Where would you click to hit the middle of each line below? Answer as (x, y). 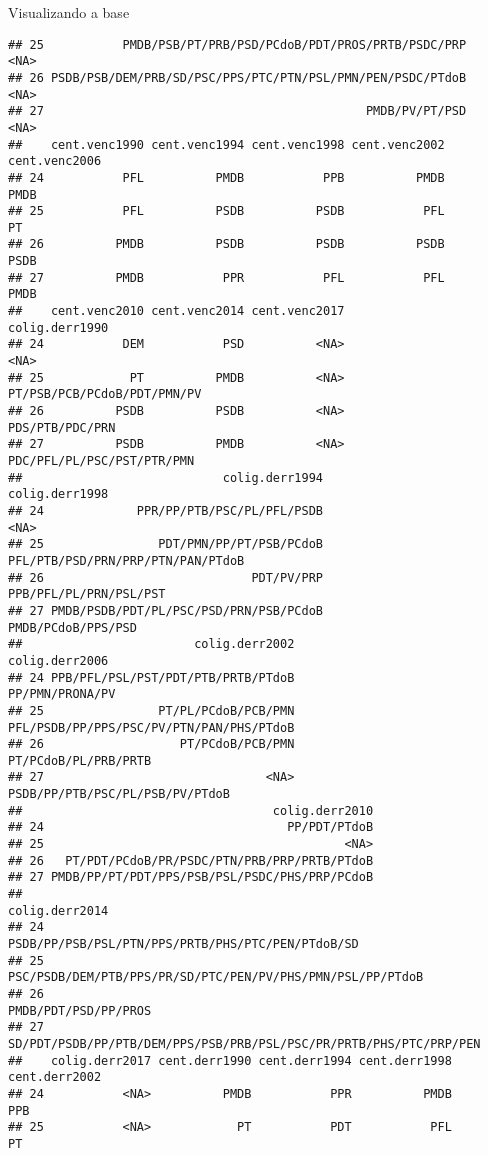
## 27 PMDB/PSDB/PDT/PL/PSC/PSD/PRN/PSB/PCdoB (165, 610)
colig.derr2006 (58, 660)
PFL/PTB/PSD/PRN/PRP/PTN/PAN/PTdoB (126, 560)
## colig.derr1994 (165, 477)
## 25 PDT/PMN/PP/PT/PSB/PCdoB (165, 544)
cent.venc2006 (55, 161)
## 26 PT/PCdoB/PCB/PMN (151, 744)
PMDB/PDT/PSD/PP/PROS (80, 1010)
